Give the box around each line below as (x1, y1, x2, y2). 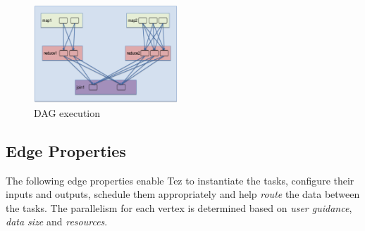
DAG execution (34, 105, 101, 120)
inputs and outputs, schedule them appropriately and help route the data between (6, 187, 360, 201)
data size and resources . (6, 214, 108, 229)
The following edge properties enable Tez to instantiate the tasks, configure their (6, 173, 354, 187)
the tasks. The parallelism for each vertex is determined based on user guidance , (6, 200, 352, 215)
